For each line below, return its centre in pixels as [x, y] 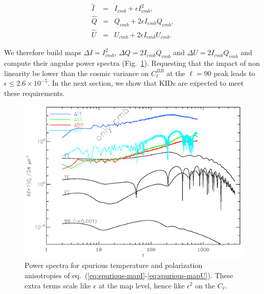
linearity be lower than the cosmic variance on [76, 73]
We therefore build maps [43, 52]
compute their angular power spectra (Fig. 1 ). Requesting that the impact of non [132, 63]
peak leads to [234, 73]
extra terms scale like [58, 285]
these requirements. [35, 93]
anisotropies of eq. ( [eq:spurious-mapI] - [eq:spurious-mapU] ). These [129, 275]
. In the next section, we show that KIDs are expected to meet [146, 83]
